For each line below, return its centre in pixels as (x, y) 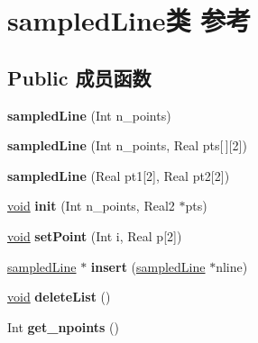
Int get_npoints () (63, 326)
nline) (232, 266)
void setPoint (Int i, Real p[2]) (95, 235)
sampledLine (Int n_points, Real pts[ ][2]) (127, 145)
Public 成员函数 (79, 77)
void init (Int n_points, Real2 (91, 206)
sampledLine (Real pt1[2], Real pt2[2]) (119, 175)
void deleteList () (59, 297)
